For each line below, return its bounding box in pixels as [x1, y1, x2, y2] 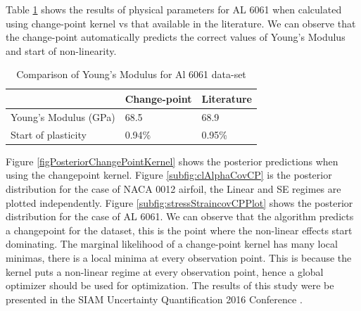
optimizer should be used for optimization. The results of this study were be [6, 278, 334, 293]
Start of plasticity [11, 127, 87, 141]
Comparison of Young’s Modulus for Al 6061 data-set [16, 67, 246, 82]
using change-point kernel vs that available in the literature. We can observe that [6, 15, 356, 30]
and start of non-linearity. [6, 43, 117, 58]
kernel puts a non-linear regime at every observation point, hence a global [6, 264, 324, 279]
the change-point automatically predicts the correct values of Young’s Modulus [6, 30, 346, 44]
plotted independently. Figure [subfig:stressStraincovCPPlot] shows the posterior [6, 195, 353, 210]
